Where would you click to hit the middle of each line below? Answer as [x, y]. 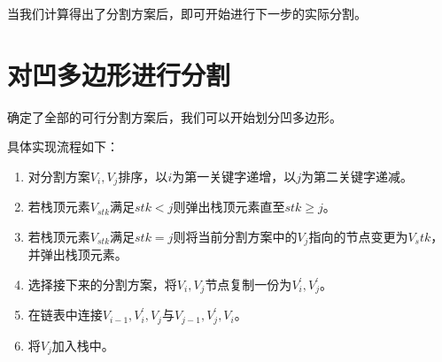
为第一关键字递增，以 [234, 176]
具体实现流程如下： [63, 146]
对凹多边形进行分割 [119, 74]
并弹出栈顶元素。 [78, 254]
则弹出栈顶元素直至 [229, 207]
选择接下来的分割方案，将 [102, 284]
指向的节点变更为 [358, 236]
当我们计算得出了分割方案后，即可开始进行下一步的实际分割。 [187, 13]
